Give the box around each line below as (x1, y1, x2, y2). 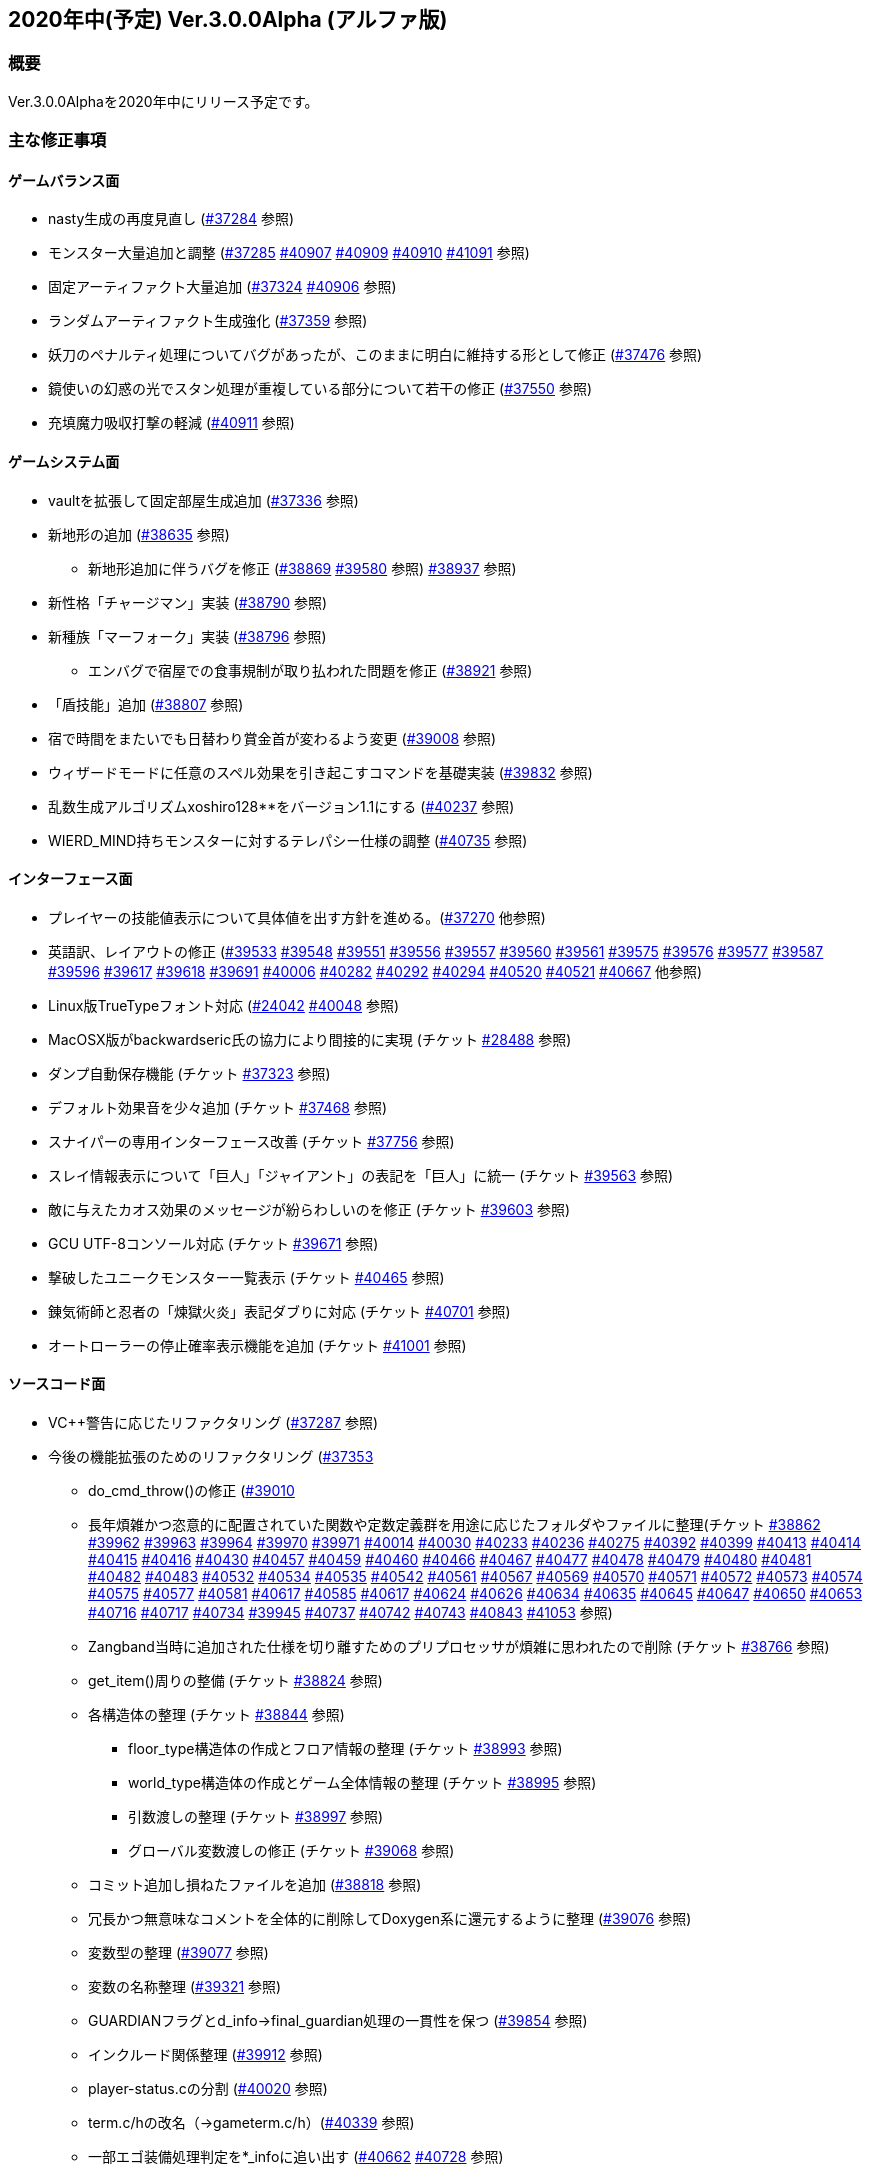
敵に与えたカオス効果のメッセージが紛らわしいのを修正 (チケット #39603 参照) (48, 1200, 571, 1218)
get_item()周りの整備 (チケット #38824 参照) (88, 1672, 383, 1690)
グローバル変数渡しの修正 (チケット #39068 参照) (128, 1842, 455, 1860)
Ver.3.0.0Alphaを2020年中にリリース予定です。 (8, 92, 319, 110)
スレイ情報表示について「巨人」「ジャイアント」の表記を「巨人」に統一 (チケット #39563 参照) (48, 1166, 674, 1184)
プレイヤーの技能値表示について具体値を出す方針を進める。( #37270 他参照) (48, 908, 546, 926)
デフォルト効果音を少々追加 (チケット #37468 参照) (48, 1098, 388, 1116)
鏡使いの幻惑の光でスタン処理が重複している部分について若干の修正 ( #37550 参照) (48, 380, 592, 398)
